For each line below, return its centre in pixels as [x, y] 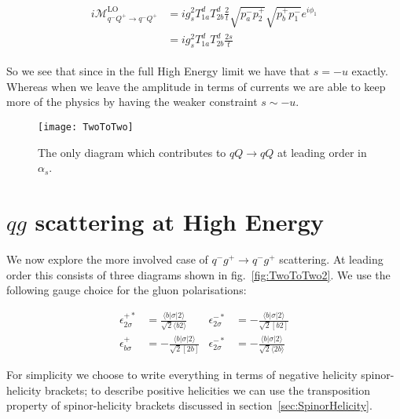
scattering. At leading [331, 259]
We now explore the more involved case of [107, 259]
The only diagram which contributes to [132, 152]
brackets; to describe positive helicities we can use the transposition [207, 390]
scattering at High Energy [179, 222]
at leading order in [322, 152]
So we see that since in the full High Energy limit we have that [158, 71]
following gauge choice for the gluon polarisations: [127, 290]
